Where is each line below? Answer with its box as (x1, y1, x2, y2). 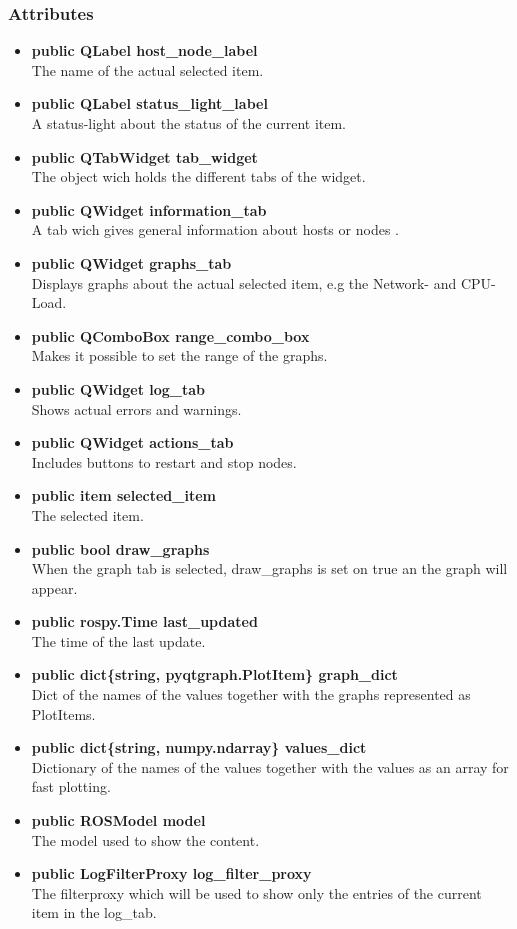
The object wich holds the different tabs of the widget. (31, 166, 366, 187)
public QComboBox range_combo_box (31, 325, 310, 346)
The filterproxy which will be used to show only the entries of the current (31, 882, 482, 903)
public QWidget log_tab (31, 378, 206, 399)
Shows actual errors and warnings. (31, 398, 242, 419)
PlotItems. (31, 703, 96, 724)
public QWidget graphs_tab (31, 252, 232, 273)
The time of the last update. (31, 630, 206, 651)
